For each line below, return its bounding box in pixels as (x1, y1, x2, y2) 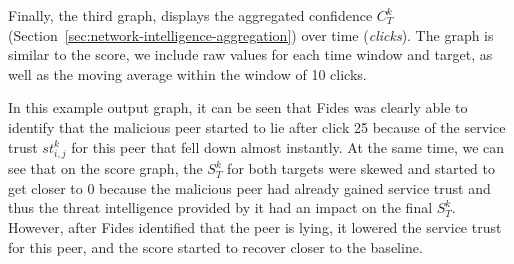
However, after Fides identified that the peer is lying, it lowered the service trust (8, 217, 502, 238)
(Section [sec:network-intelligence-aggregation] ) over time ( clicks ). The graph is (8, 24, 494, 45)
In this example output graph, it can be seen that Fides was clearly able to (8, 97, 468, 118)
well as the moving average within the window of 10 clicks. (8, 63, 367, 84)
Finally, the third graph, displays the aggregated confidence (8, 5, 373, 25)
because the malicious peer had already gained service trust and (99, 177, 491, 198)
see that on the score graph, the (8, 158, 203, 179)
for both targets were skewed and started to (227, 158, 496, 179)
